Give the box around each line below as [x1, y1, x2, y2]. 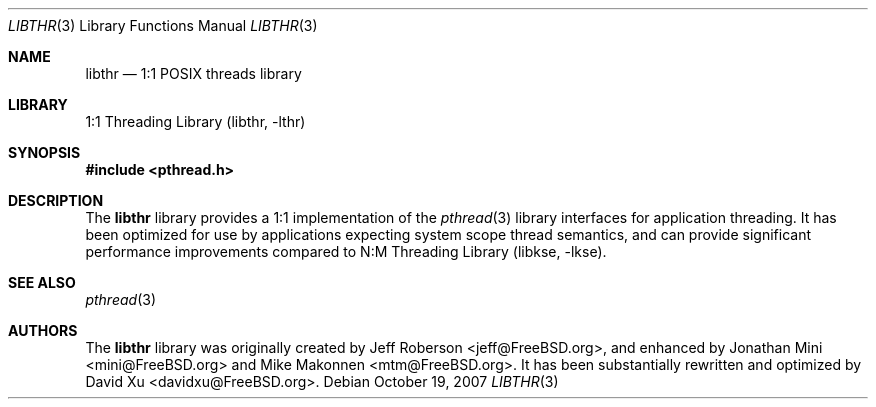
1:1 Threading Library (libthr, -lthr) [85, 113, 306, 130]
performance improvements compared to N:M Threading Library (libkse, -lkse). [85, 243, 607, 260]
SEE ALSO [8, 274, 76, 291]
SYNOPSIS [8, 144, 81, 161]
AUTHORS [8, 322, 78, 339]
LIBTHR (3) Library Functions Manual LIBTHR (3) [8, 17, 318, 34]
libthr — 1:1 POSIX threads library [85, 65, 302, 82]
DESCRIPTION [8, 192, 104, 209]
